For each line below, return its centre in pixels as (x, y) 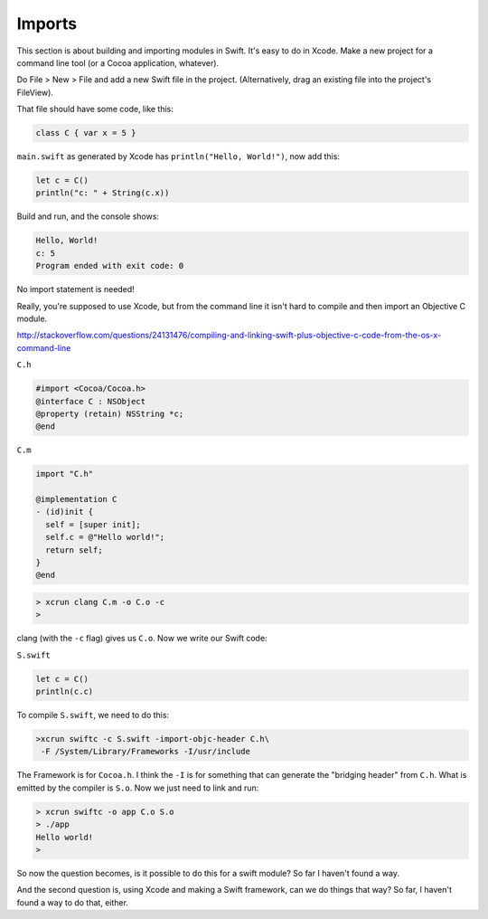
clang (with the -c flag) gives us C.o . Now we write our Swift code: (142, 639)
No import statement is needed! (75, 289)
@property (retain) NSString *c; (110, 413)
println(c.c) (65, 692)
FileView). (35, 92)
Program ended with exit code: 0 (110, 266)
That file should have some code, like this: (95, 109)
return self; (74, 550)
